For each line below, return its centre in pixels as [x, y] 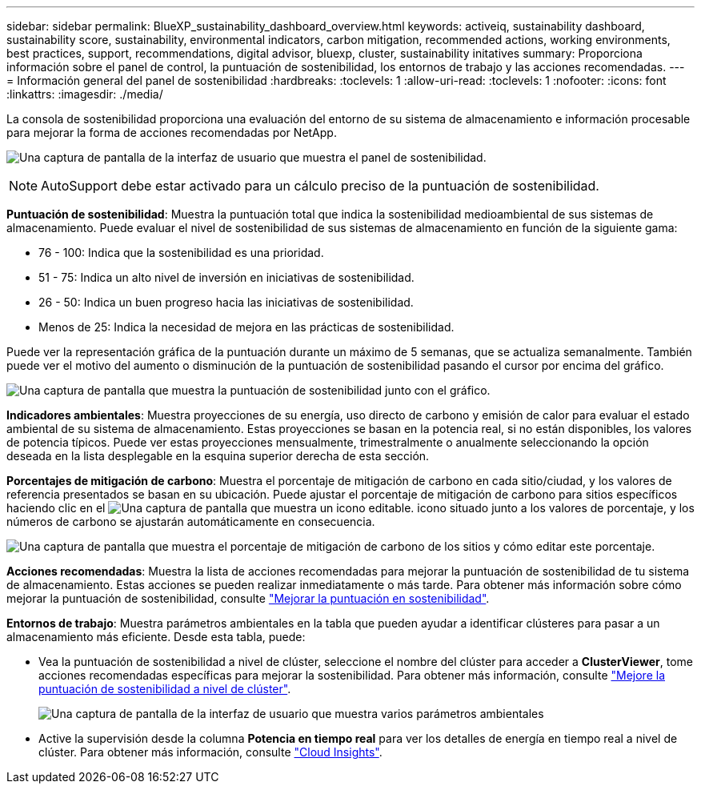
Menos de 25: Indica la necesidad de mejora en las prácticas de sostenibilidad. [246, 327]
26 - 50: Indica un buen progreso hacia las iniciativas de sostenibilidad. [226, 302]
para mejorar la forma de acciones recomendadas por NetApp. [172, 132]
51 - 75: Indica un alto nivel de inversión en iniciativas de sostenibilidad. [226, 277]
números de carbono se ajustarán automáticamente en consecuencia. [191, 521]
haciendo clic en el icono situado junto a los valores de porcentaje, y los [350, 508]
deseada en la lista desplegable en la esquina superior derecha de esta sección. [218, 456]
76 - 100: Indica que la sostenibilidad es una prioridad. [181, 253]
